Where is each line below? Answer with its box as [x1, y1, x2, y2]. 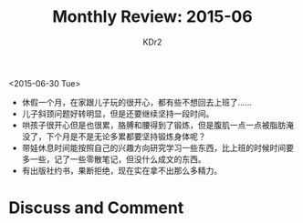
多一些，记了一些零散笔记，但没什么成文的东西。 [21, 153, 206, 165]
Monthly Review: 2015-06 [52, 6, 253, 27]
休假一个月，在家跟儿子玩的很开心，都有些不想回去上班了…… [21, 96, 252, 107]
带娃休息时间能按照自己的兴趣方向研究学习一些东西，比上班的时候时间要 [21, 142, 294, 153]
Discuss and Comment [8, 198, 184, 218]
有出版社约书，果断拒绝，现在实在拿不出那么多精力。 [21, 165, 223, 176]
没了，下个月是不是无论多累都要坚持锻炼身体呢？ [21, 130, 206, 142]
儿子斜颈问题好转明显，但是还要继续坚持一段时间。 [21, 107, 214, 119]
